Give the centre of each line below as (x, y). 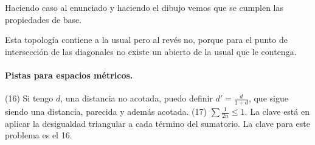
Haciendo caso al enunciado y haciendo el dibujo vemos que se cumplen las (144, 7)
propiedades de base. (43, 19)
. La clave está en (277, 111)
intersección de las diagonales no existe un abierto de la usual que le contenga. (151, 51)
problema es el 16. (39, 135)
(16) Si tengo (29, 98)
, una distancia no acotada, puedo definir (137, 98)
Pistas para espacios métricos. (69, 75)
